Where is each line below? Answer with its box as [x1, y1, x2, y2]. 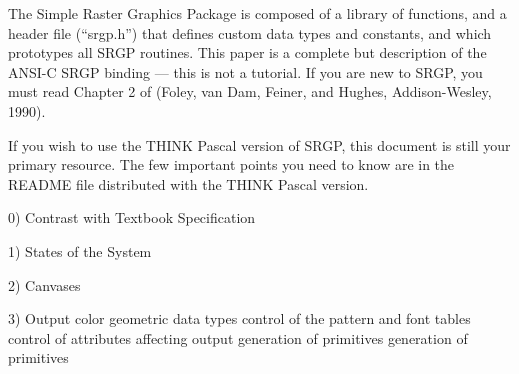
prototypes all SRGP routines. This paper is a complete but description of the [8, 42, 487, 63]
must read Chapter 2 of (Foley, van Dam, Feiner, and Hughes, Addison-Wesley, [8, 81, 492, 102]
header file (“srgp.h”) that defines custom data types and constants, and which [8, 22, 492, 43]
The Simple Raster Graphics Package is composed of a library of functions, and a [8, 3, 507, 23]
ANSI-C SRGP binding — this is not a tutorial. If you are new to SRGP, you [8, 61, 483, 82]
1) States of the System [8, 240, 152, 261]
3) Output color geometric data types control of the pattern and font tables [8, 308, 471, 329]
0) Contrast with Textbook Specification [8, 207, 256, 228]
